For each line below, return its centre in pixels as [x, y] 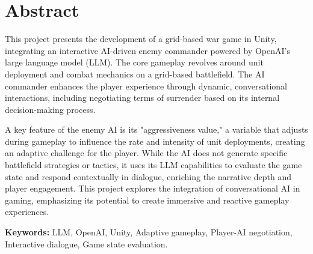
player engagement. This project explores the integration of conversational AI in [153, 188]
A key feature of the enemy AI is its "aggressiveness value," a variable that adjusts [156, 129]
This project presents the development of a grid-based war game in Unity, [141, 39]
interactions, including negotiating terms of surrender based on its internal [142, 98]
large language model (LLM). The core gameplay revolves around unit [134, 62]
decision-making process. [50, 109]
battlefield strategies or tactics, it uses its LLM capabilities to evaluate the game [153, 165]
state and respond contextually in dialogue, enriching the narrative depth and [148, 176]
